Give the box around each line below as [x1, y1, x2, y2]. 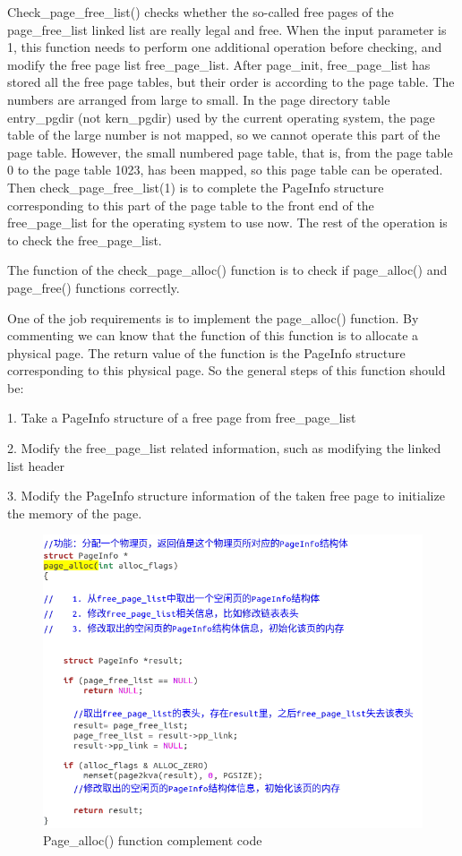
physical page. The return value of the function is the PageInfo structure [7, 343, 406, 362]
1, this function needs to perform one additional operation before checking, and [7, 38, 442, 56]
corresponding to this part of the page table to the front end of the [7, 195, 374, 214]
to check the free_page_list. [7, 230, 162, 249]
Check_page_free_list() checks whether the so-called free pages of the [7, 3, 394, 21]
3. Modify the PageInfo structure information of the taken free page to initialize [7, 486, 445, 505]
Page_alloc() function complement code [43, 831, 262, 850]
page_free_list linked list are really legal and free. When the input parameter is [7, 20, 447, 39]
